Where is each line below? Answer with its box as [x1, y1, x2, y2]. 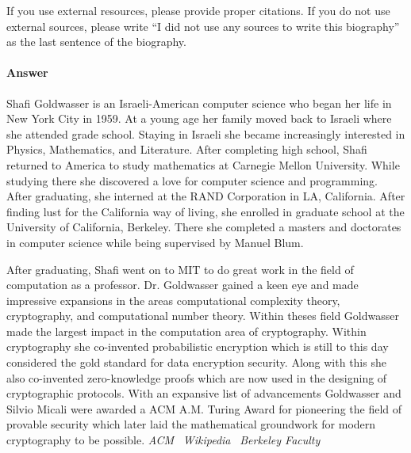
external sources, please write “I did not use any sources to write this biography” [6, 17, 400, 34]
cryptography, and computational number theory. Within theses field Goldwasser [6, 307, 399, 324]
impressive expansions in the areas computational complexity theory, [6, 291, 340, 308]
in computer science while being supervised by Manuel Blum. [6, 234, 304, 250]
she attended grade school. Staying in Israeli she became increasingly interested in [6, 125, 405, 142]
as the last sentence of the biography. [6, 33, 186, 50]
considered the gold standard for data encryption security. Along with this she [6, 354, 386, 371]
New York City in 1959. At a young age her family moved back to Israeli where [6, 110, 392, 127]
